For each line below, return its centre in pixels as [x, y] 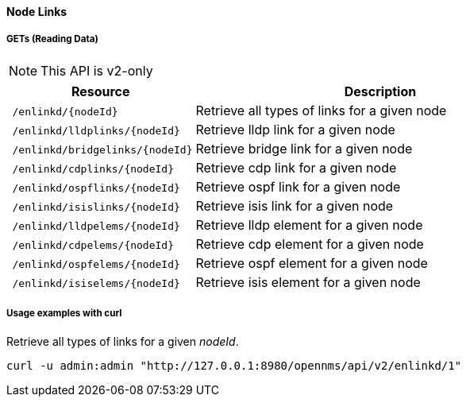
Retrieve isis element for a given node [308, 282]
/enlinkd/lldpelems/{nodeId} [96, 226]
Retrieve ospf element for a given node [312, 263]
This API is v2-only [97, 70]
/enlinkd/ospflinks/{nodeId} [96, 188]
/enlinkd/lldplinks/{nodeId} [96, 130]
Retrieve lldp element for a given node [309, 225]
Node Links [37, 12]
